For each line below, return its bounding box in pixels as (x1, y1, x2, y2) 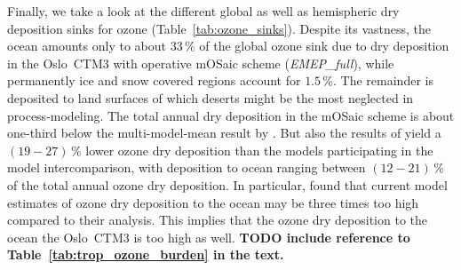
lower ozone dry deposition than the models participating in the (85, 140, 433, 159)
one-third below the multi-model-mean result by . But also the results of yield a (7, 123, 441, 142)
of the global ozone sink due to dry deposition (199, 36, 449, 55)
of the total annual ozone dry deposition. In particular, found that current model (7, 175, 448, 194)
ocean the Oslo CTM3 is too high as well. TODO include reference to (7, 227, 410, 246)
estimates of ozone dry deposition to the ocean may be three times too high (7, 193, 419, 211)
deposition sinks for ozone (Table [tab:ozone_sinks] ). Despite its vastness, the (7, 19, 432, 37)
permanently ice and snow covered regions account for (7, 71, 301, 90)
